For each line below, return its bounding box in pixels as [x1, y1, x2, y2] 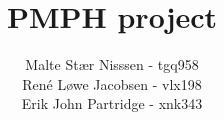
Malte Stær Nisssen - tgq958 [25, 54, 199, 75]
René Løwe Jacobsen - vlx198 [22, 73, 202, 94]
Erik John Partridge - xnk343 [21, 93, 203, 114]
